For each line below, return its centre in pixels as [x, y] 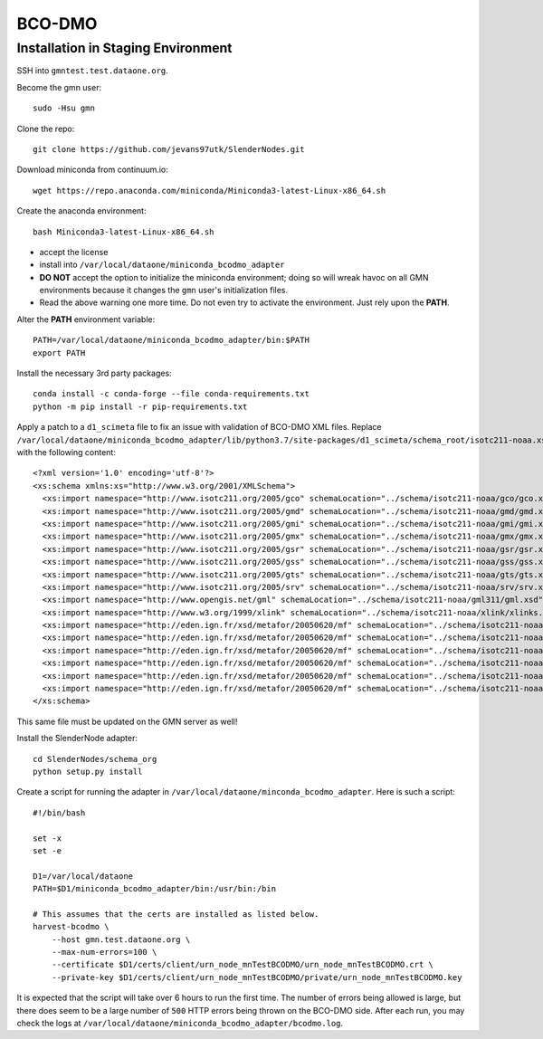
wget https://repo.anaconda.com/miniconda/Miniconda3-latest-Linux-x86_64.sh [210, 191]
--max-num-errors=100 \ [104, 952]
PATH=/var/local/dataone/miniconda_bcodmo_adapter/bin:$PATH [171, 340]
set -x [48, 838]
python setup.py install [88, 771]
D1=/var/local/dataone [83, 876]
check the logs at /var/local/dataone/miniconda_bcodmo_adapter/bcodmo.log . [180, 1023]
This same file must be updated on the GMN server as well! [127, 721]
